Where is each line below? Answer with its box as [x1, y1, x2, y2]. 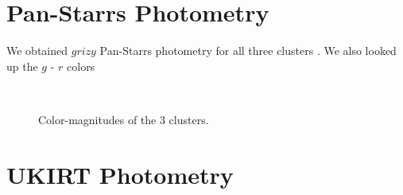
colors [67, 57, 95, 74]
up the [6, 57, 38, 74]
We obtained [6, 42, 68, 59]
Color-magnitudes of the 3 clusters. [38, 111, 209, 127]
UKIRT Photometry [6, 158, 234, 190]
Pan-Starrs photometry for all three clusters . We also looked [99, 42, 397, 59]
